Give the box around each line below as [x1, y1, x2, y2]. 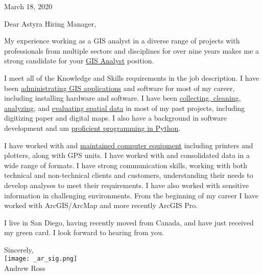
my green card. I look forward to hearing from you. [4, 227, 164, 238]
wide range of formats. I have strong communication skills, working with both [4, 159, 248, 170]
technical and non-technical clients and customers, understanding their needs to [4, 170, 253, 180]
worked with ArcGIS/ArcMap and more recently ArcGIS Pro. [4, 200, 198, 211]
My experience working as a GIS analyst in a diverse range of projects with [4, 35, 240, 46]
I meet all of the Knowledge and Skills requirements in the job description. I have [4, 72, 259, 83]
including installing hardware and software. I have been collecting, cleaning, [4, 93, 241, 103]
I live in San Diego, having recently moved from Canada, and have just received [4, 217, 254, 227]
